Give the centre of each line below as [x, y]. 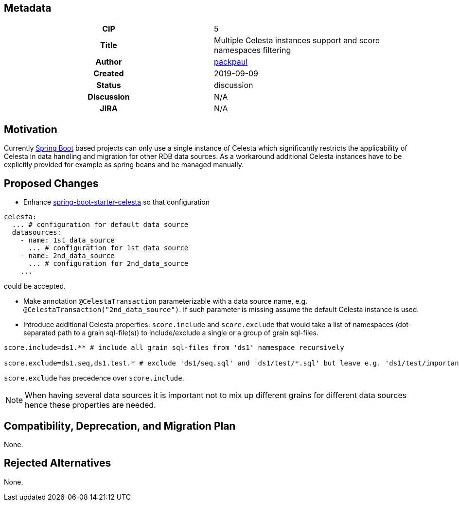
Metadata [28, 8]
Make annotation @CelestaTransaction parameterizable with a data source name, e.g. [166, 301]
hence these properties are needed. [90, 405]
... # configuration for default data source [100, 225]
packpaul [231, 62]
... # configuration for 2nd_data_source [108, 264]
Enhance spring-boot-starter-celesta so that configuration [116, 202]
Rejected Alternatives [58, 463]
